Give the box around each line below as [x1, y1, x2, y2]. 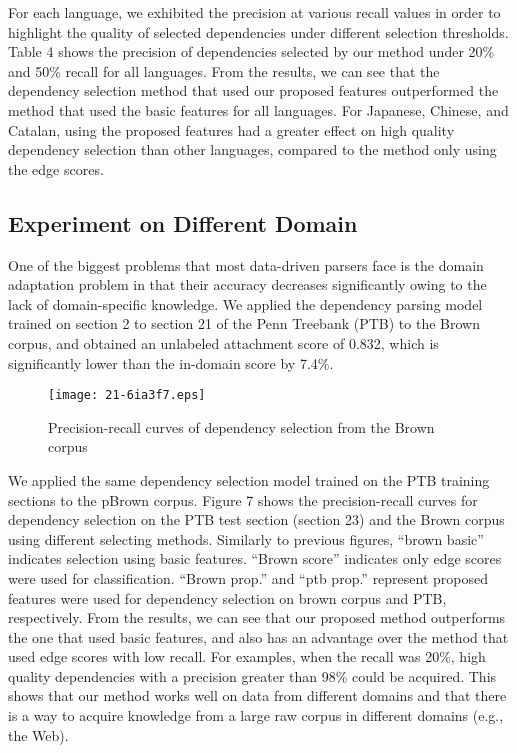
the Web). [8, 724, 69, 745]
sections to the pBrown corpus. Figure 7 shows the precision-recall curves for [8, 489, 478, 510]
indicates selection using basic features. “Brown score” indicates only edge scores [8, 548, 502, 569]
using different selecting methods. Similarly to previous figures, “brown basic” [8, 528, 484, 549]
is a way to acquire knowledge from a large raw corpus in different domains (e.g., [8, 705, 504, 726]
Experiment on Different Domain [8, 207, 358, 238]
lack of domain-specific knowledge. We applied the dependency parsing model [8, 293, 483, 314]
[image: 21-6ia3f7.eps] [48, 388, 206, 403]
